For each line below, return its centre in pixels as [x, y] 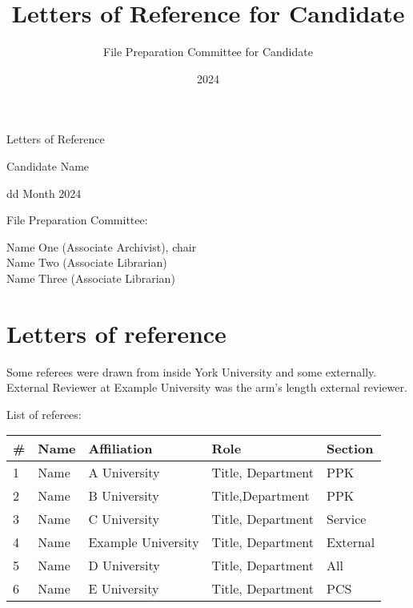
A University [124, 473]
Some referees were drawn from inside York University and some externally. [192, 371]
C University [124, 519]
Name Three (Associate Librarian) [91, 278]
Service [346, 519]
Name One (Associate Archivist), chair [102, 246]
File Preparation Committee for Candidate [208, 52]
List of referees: [44, 414]
